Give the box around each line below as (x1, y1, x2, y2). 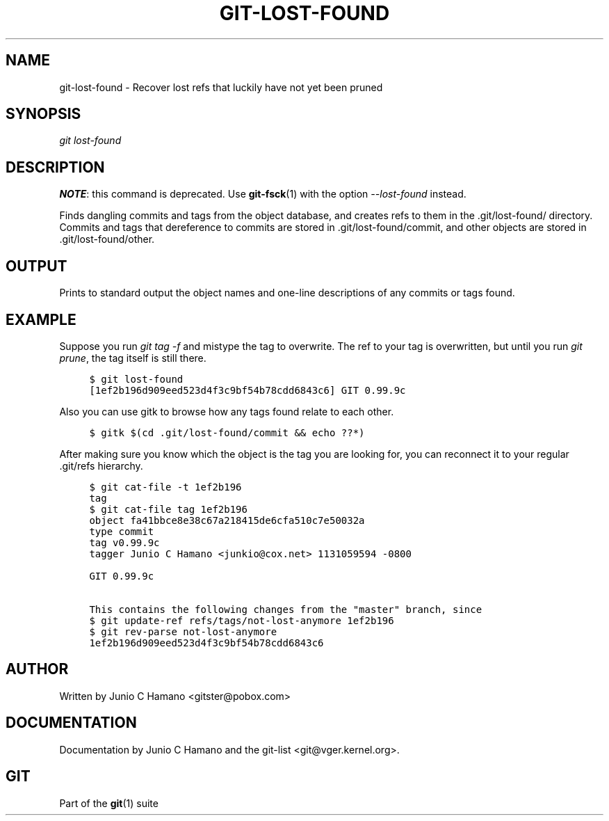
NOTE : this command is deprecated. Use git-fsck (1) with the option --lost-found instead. (59, 188, 466, 200)
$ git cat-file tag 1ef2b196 (89, 503, 247, 515)
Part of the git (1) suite (59, 797, 159, 809)
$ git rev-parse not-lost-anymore (89, 625, 277, 637)
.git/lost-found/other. (59, 233, 155, 246)
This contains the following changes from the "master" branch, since (89, 603, 482, 615)
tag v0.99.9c (89, 536, 160, 548)
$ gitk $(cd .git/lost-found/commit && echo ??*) (89, 427, 365, 438)
